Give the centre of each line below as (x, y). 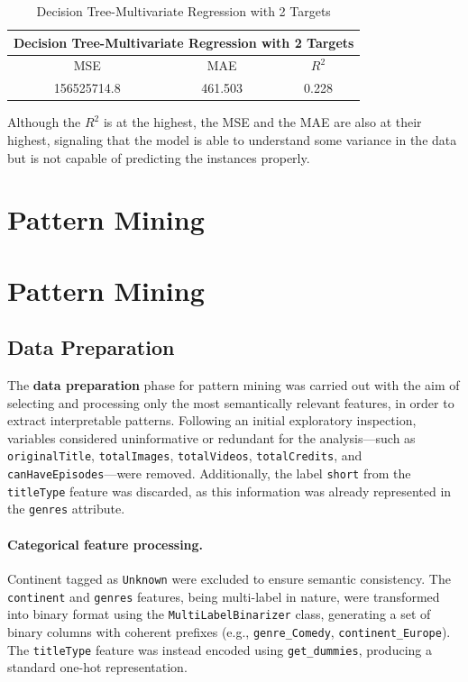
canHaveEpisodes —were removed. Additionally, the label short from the (209, 473)
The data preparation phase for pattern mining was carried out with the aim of (234, 385)
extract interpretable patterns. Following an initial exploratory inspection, (212, 420)
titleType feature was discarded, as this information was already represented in (229, 491)
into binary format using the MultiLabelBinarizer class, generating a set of (219, 614)
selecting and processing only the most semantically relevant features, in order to (231, 402)
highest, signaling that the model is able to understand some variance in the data (232, 139)
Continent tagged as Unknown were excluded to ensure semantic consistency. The (229, 578)
